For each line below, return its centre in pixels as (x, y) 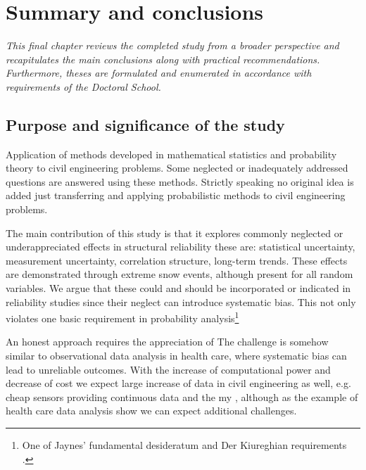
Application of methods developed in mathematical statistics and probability (171, 154)
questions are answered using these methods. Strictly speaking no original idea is (180, 181)
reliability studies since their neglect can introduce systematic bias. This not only (181, 301)
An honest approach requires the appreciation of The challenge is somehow (167, 342)
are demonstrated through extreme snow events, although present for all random (179, 274)
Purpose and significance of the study (145, 124)
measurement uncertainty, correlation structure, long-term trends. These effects (177, 260)
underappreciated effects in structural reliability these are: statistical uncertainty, (181, 247)
